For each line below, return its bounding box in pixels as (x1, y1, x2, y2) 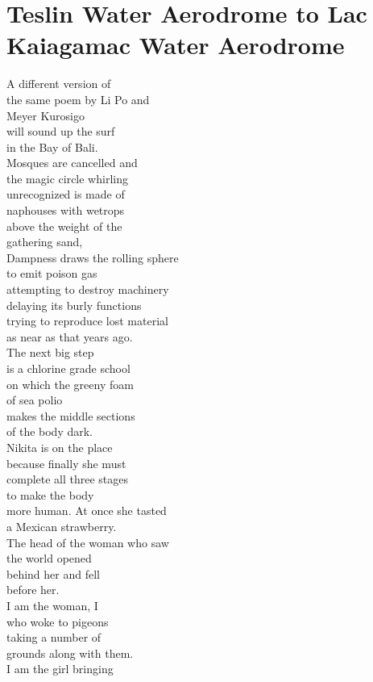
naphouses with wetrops (6, 202, 125, 219)
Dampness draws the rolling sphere (6, 249, 179, 266)
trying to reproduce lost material (6, 312, 168, 329)
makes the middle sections (6, 407, 135, 424)
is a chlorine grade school (6, 360, 131, 376)
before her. (6, 581, 60, 598)
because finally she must (6, 454, 126, 471)
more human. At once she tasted (6, 502, 167, 519)
